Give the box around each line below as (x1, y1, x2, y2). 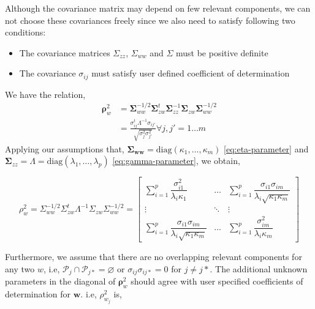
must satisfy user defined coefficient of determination (91, 67, 290, 80)
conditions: (5, 26, 46, 39)
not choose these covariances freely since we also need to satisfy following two (5, 13, 295, 26)
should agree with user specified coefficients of (131, 275, 303, 288)
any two (5, 262, 35, 275)
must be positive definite (175, 46, 268, 59)
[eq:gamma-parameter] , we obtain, (112, 154, 240, 167)
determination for (5, 288, 71, 300)
